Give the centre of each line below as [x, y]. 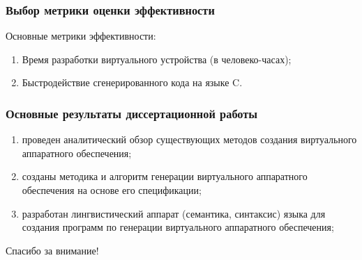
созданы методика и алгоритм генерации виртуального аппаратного [165, 176]
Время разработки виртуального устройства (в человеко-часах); [157, 59]
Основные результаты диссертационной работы [132, 113]
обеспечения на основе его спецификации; [112, 190]
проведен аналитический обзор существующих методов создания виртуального [189, 139]
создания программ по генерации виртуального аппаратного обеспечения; [178, 227]
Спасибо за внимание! [52, 250]
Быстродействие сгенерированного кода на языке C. [132, 82]
